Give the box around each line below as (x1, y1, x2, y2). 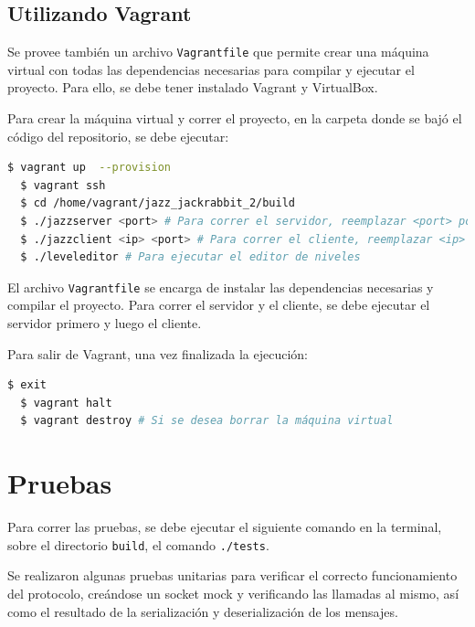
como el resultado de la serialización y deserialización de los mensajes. (7, 601, 398, 621)
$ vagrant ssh (20, 178, 106, 192)
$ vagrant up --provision (7, 161, 171, 175)
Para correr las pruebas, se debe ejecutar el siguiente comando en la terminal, (7, 517, 442, 537)
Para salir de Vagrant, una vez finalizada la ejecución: (7, 344, 309, 363)
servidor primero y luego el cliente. (7, 313, 202, 333)
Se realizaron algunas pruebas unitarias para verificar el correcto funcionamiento (7, 566, 458, 585)
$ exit (7, 378, 47, 392)
